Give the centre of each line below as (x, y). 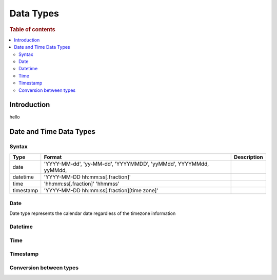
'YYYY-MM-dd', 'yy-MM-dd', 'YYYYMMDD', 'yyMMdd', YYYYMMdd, (126, 164)
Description (249, 157)
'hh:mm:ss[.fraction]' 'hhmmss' (82, 184)
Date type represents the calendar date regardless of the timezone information (93, 213)
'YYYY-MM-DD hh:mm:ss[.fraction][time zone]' (101, 190)
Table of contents (33, 29)
